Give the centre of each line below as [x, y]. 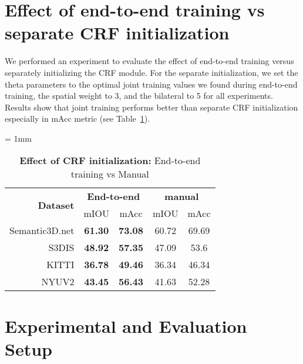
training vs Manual [110, 174]
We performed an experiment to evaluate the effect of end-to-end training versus [149, 61]
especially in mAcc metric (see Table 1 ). [78, 118]
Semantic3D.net [42, 231]
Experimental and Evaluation [126, 325]
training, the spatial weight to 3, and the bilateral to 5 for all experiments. [139, 96]
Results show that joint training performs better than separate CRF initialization [151, 107]
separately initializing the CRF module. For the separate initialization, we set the [151, 72]
